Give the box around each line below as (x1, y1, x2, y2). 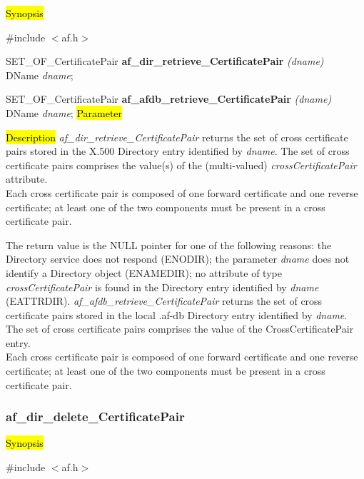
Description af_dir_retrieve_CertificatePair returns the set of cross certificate (6, 129, 348, 144)
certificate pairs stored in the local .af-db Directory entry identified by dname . (6, 307, 348, 322)
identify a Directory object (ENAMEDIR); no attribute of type (6, 265, 282, 280)
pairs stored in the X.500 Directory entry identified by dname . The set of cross (6, 143, 350, 158)
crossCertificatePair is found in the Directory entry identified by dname (6, 279, 319, 294)
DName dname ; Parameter (6, 105, 123, 120)
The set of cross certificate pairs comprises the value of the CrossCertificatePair (6, 321, 354, 336)
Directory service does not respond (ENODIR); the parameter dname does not (6, 251, 350, 266)
